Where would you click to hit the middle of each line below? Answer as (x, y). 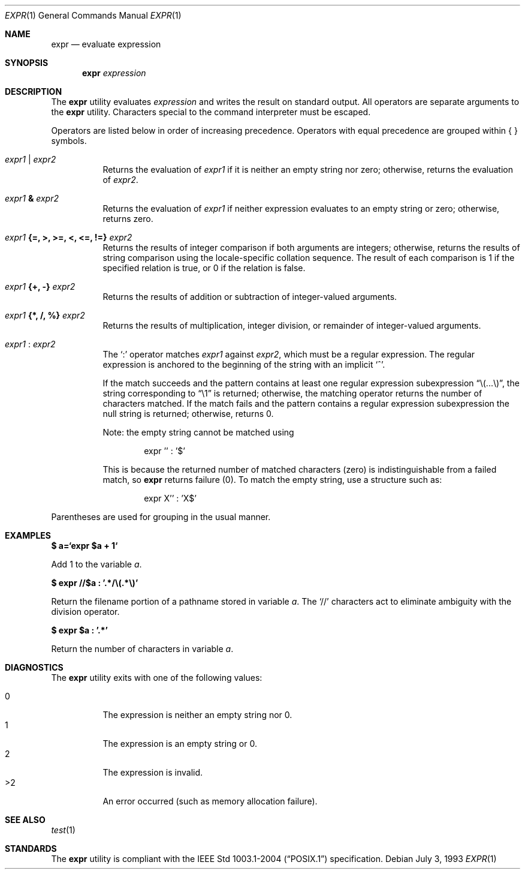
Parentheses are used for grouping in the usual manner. (161, 517)
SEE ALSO (25, 820)
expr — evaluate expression (106, 44)
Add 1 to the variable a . (96, 564)
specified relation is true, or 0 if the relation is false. (204, 268)
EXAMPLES (28, 535)
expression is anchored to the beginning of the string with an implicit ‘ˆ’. (244, 364)
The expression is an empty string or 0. (180, 744)
